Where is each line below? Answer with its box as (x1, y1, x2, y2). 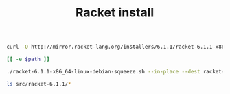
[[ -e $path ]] (6, 56, 50, 63)
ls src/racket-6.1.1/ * (6, 80, 71, 87)
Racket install (75, 5, 154, 21)
